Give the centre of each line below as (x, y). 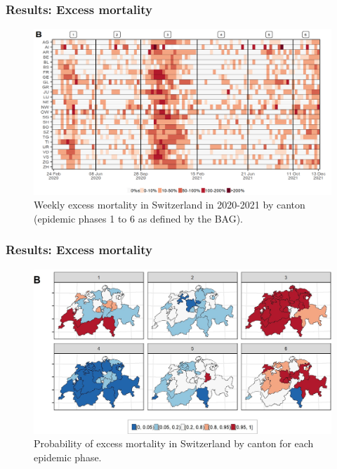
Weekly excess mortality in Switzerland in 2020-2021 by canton (170, 205)
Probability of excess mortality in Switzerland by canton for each (174, 443)
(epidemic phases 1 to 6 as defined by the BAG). (138, 218)
